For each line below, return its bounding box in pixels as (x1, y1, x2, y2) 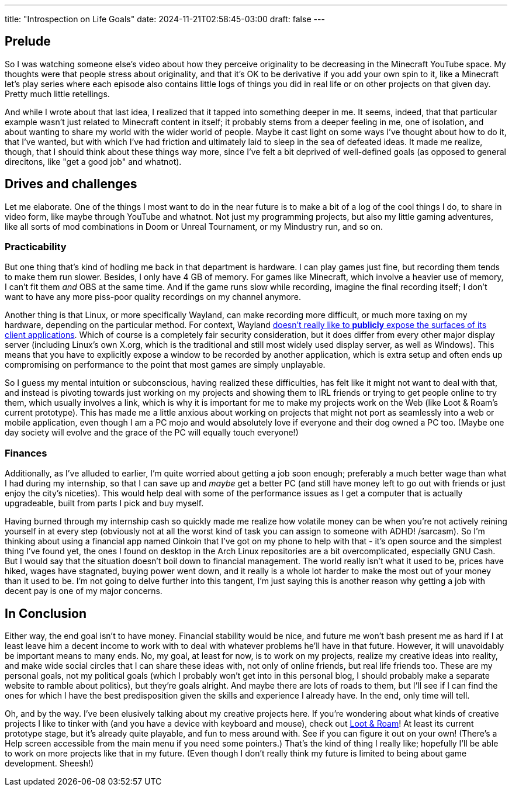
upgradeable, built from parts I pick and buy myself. (5, 498, 204, 509)
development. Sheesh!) (5, 758, 94, 769)
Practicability (5, 241, 67, 253)
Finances (5, 447, 47, 459)
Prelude (5, 34, 51, 49)
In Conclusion (5, 606, 87, 621)
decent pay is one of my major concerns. (5, 586, 162, 596)
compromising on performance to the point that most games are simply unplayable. (5, 360, 326, 370)
